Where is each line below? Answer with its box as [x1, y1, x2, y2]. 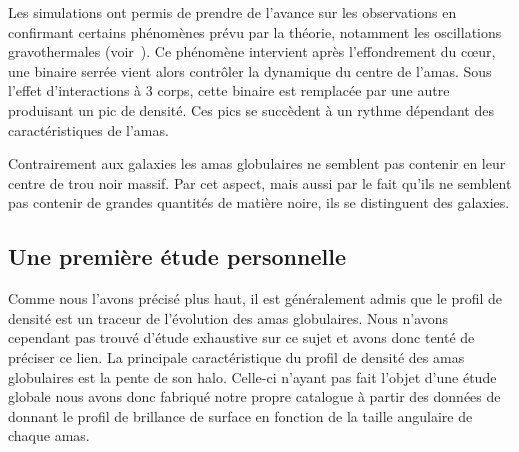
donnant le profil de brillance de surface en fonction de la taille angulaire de [8, 405, 473, 426]
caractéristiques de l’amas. [8, 119, 169, 140]
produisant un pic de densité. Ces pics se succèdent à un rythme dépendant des [8, 99, 494, 120]
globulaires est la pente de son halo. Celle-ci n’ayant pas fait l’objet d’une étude [8, 366, 497, 387]
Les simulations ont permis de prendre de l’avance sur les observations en [8, 2, 457, 22]
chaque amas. [8, 425, 90, 446]
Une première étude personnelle [8, 241, 346, 272]
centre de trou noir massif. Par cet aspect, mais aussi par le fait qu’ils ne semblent [8, 172, 512, 193]
